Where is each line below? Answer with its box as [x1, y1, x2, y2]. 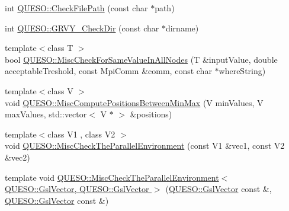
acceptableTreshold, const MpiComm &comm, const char [5, 65, 212, 77]
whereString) [219, 65, 266, 77]
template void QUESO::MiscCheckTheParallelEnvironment [5, 171, 219, 183]
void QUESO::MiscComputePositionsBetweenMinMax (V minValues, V [5, 96, 264, 108]
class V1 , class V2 [47, 127, 115, 140]
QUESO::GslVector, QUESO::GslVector [5, 183, 149, 195]
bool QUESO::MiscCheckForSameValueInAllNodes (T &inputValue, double [5, 53, 278, 65]
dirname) [165, 21, 199, 34]
